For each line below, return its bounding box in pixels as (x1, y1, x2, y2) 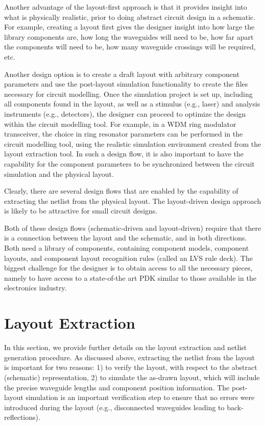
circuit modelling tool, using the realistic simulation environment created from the (4, 138, 261, 149)
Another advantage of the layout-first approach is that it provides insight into (4, 2, 247, 12)
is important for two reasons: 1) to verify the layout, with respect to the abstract (4, 362, 257, 372)
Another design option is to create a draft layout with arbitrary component (4, 68, 239, 79)
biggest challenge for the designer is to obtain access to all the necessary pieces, (4, 262, 253, 273)
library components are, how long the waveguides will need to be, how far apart (4, 31, 254, 42)
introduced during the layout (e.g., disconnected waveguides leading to (4, 402, 225, 412)
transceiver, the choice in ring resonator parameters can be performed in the (4, 128, 243, 139)
